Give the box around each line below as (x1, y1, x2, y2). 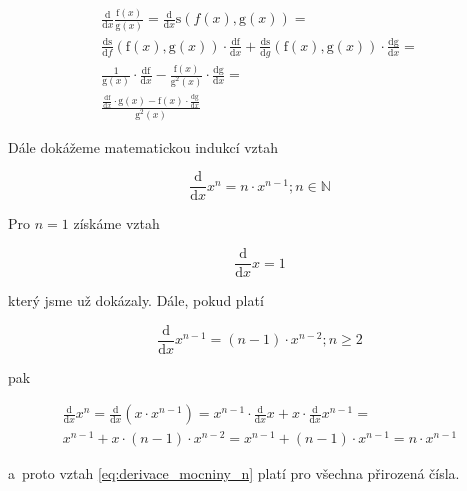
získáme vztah (73, 213, 160, 234)
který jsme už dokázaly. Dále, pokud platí (8, 290, 264, 311)
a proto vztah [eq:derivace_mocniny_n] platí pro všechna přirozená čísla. (8, 463, 460, 484)
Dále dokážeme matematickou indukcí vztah (8, 136, 279, 157)
